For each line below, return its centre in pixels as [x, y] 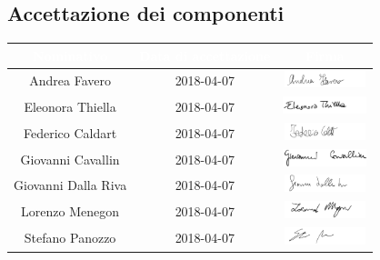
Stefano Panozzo [70, 237]
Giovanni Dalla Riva [70, 185]
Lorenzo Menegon [70, 211]
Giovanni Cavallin [70, 159]
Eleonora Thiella [70, 107]
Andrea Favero [70, 80]
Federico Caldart [70, 132]
